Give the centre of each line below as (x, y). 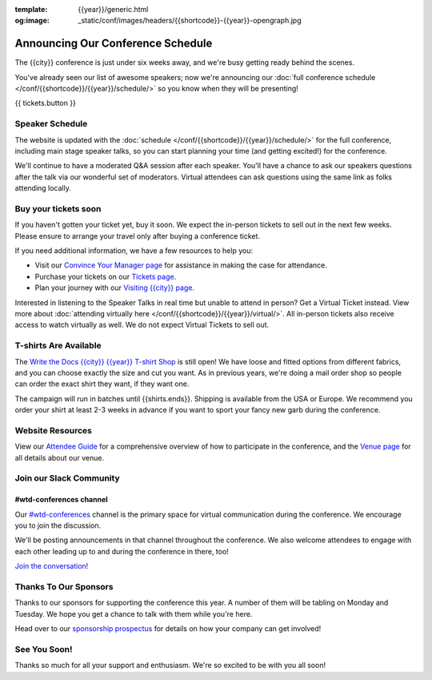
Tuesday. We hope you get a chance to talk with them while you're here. (134, 614)
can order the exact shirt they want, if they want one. (102, 384)
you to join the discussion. (58, 525)
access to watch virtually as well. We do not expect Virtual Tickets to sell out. (142, 325)
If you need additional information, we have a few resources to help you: (134, 251)
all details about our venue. (59, 457)
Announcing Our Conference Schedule (114, 44)
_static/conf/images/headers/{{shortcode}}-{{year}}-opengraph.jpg (190, 21)
